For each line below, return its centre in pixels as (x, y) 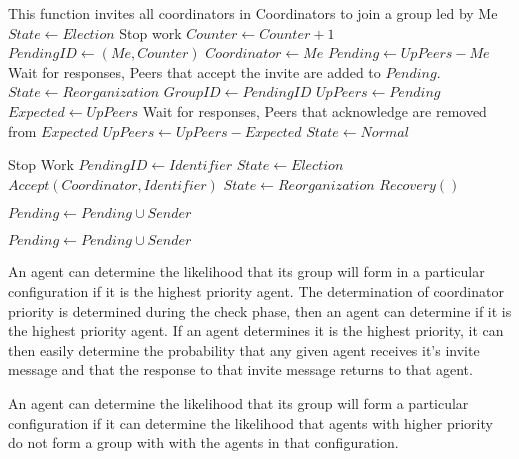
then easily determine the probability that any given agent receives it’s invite (244, 349)
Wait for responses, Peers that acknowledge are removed (314, 110)
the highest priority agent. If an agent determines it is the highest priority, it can (256, 330)
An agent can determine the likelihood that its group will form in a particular (246, 271)
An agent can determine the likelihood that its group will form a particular (238, 402)
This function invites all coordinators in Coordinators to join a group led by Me (253, 13)
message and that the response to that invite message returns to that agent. (240, 369)
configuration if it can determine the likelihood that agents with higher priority (250, 422)
